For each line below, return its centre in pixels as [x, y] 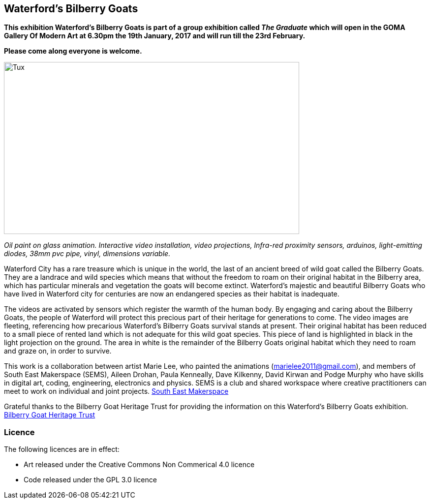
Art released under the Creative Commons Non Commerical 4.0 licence [139, 465]
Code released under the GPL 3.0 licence [90, 480]
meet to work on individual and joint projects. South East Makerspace [116, 391]
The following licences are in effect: [62, 449]
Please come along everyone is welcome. [73, 51]
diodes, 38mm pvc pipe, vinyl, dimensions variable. [87, 254]
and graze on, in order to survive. [58, 351]
